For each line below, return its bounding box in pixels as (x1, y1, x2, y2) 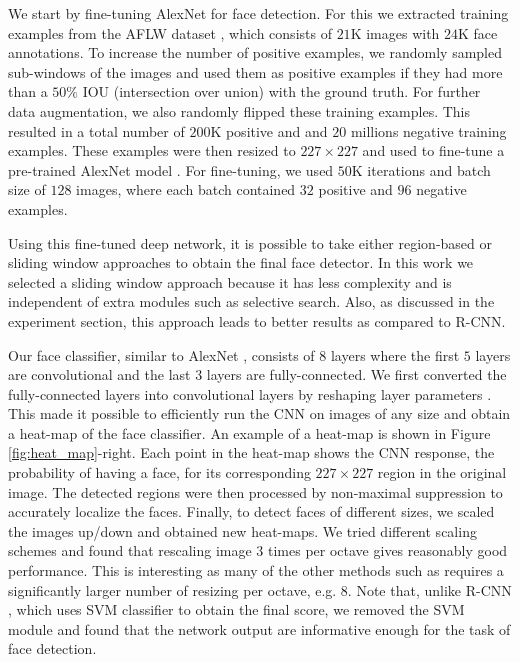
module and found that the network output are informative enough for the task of (8, 618, 511, 639)
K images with (350, 22, 440, 43)
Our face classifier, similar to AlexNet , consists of (8, 344, 315, 365)
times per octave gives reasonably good (268, 540, 508, 561)
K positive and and (210, 120, 328, 141)
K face (458, 22, 498, 43)
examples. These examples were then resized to (8, 140, 296, 161)
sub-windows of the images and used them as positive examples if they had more (8, 61, 503, 82)
